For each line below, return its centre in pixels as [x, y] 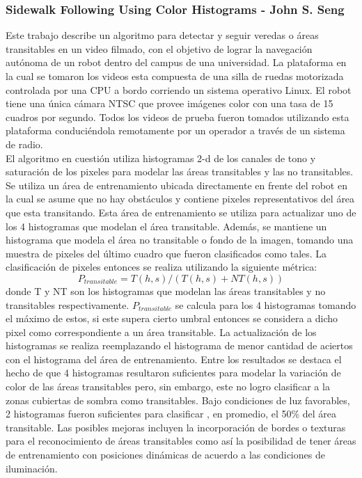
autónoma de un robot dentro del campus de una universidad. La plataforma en [176, 62]
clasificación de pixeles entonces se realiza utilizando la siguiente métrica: [162, 267]
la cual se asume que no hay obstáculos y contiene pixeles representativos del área [180, 199]
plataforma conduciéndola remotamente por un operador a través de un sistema [175, 130]
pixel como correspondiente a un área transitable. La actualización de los [161, 332]
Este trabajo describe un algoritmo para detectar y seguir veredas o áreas [162, 35]
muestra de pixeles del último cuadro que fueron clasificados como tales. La [166, 253]
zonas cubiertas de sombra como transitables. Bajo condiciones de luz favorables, [178, 400]
